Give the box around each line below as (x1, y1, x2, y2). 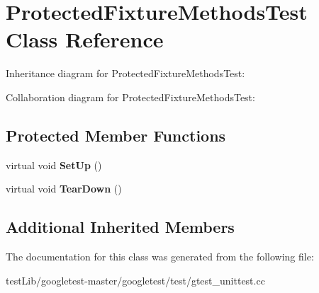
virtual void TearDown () (6, 181, 122, 196)
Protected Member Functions (6, 124, 226, 146)
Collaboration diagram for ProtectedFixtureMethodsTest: (6, 89, 255, 104)
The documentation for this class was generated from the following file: (6, 249, 314, 264)
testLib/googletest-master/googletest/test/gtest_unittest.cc (6, 272, 265, 287)
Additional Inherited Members (6, 216, 235, 238)
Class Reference (6, 25, 164, 54)
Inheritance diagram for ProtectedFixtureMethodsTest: (6, 66, 245, 81)
